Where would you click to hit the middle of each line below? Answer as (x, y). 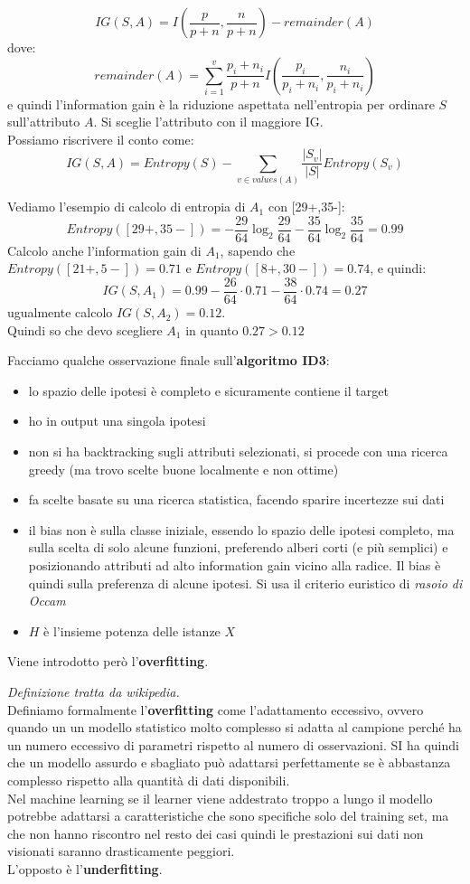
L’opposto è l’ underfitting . (85, 868)
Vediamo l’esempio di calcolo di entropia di (127, 207)
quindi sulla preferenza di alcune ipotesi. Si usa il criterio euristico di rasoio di (245, 583)
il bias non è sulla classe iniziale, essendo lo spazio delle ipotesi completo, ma (241, 529)
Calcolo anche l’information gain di (104, 250)
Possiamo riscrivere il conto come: (101, 139)
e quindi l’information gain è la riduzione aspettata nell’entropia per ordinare (221, 103)
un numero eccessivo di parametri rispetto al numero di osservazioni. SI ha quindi (233, 744)
